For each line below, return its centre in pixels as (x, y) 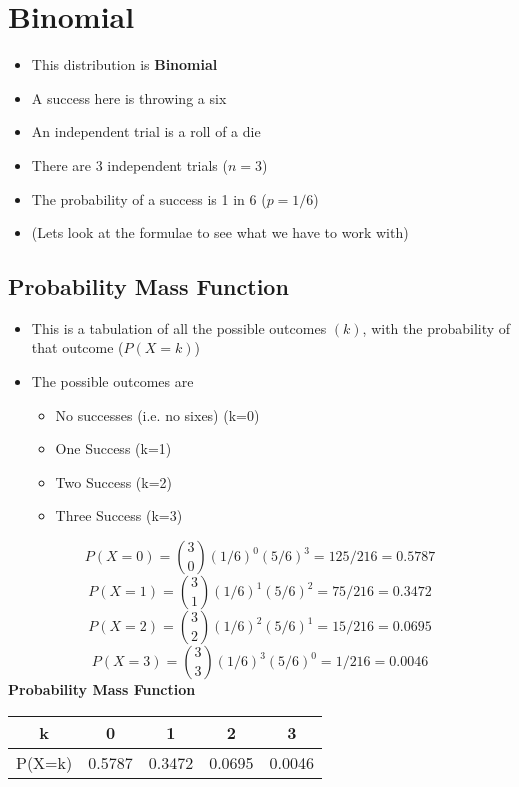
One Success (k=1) (113, 448)
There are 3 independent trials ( (129, 164)
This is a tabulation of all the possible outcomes (179, 327)
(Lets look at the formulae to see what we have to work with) (220, 232)
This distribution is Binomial (124, 64)
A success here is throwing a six (129, 97)
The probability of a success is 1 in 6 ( (149, 198)
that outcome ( (77, 347)
